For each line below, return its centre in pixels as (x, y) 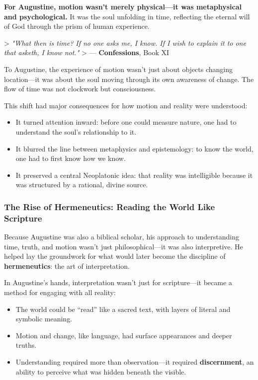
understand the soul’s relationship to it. (76, 131)
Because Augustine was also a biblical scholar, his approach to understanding (122, 237)
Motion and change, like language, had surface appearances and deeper (124, 335)
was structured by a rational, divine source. (82, 185)
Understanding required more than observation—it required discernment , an (135, 361)
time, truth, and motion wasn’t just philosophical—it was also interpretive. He (124, 246)
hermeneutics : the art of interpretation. (67, 266)
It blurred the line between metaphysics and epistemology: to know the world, (134, 148)
